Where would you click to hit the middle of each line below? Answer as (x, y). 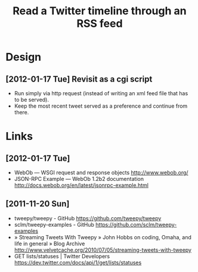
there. (21, 112)
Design (24, 57)
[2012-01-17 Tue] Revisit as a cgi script (79, 79)
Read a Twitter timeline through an (100, 11)
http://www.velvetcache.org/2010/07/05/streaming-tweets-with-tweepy (103, 250)
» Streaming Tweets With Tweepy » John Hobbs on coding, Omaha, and (103, 237)
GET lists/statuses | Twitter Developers (62, 256)
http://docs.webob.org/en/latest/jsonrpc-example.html (81, 185)
